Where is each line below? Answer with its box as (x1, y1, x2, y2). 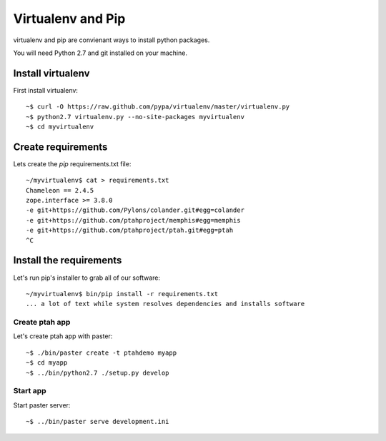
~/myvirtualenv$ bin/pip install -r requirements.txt (26, 290, 218, 298)
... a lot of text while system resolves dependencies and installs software (26, 300, 305, 308)
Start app (13, 386, 46, 396)
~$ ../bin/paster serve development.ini (26, 417, 169, 426)
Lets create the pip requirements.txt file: (13, 159, 132, 168)
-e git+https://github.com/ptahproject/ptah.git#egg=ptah (26, 226, 234, 235)
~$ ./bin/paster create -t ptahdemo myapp (26, 348, 177, 357)
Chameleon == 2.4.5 (26, 186, 94, 194)
